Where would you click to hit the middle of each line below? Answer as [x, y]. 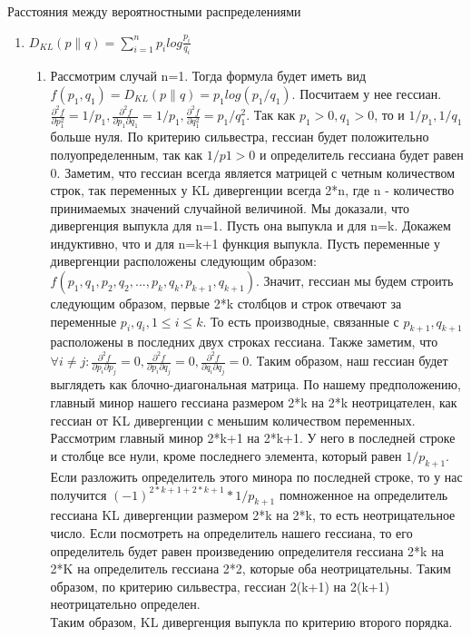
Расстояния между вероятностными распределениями [154, 11]
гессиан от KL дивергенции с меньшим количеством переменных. [233, 420]
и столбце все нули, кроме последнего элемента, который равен [226, 455]
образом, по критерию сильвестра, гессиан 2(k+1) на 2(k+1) [220, 586]
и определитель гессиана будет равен [362, 154]
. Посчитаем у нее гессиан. [367, 93]
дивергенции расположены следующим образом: [183, 261]
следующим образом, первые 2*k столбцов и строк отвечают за [226, 304]
